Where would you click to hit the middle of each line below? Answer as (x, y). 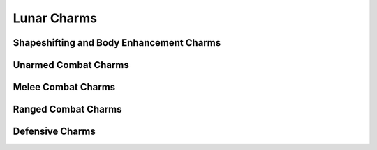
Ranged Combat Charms (67, 109)
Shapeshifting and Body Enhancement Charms (117, 43)
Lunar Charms (55, 18)
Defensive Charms (54, 132)
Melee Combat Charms (64, 87)
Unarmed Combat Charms (71, 65)
